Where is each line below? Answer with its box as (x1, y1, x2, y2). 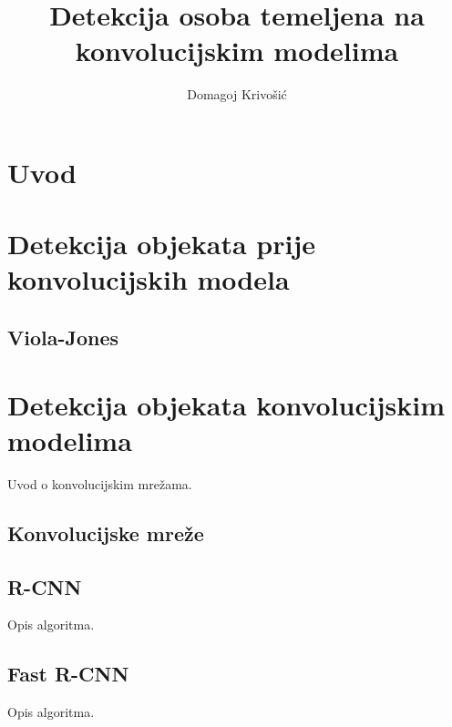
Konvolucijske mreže (7, 518, 204, 547)
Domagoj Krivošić (187, 85, 287, 104)
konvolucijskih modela (7, 261, 290, 298)
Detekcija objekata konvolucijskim (7, 385, 446, 423)
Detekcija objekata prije (7, 225, 315, 262)
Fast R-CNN (7, 660, 129, 688)
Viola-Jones (7, 323, 119, 352)
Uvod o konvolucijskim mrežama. (7, 474, 192, 493)
